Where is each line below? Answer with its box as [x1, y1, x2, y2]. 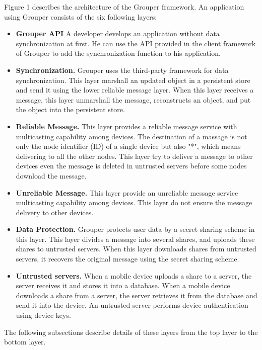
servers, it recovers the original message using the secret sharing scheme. [16, 253, 239, 264]
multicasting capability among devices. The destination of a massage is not [16, 131, 247, 141]
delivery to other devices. [16, 207, 94, 217]
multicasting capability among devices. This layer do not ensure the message [16, 197, 252, 208]
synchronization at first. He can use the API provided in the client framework [16, 38, 256, 48]
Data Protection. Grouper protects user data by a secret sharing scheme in [16, 224, 255, 234]
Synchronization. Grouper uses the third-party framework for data [16, 64, 229, 75]
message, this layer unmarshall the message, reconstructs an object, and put [16, 94, 251, 105]
